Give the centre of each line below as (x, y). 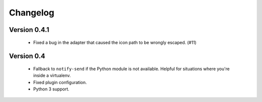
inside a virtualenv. (52, 75)
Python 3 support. (51, 89)
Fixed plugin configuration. (60, 82)
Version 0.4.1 (29, 30)
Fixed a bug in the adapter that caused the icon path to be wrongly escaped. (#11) (115, 42)
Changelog (32, 13)
